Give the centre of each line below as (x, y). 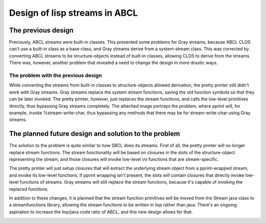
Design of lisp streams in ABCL (73, 13)
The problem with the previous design (55, 75)
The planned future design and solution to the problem (95, 134)
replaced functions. (29, 189)
